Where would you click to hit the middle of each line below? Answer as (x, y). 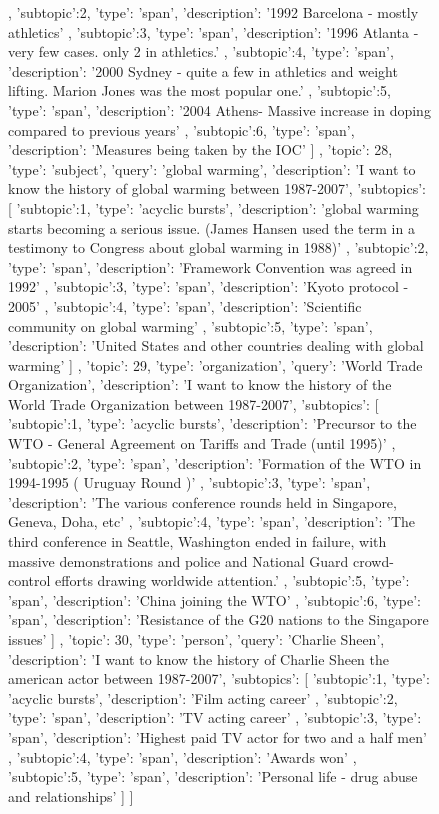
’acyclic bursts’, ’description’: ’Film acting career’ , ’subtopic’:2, (203, 697)
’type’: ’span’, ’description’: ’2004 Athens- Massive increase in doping (219, 109)
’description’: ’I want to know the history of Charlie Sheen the (199, 658)
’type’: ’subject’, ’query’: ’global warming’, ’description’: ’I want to (212, 168)
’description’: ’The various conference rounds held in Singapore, (202, 501)
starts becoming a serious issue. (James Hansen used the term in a (211, 227)
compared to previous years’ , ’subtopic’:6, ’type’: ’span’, (181, 129)
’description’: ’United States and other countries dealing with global (216, 345)
